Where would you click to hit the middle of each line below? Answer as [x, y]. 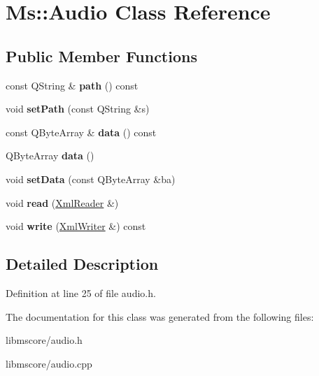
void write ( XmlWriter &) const [76, 226]
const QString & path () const [72, 85]
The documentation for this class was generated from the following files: [160, 316]
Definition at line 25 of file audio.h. [81, 292]
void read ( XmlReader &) [62, 202]
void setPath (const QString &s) [78, 109]
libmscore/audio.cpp [49, 363]
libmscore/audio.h [44, 340]
